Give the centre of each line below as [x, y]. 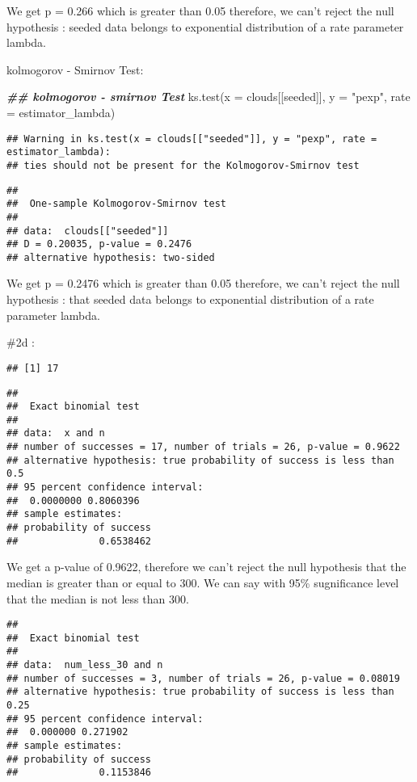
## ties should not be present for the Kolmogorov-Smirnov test [183, 165]
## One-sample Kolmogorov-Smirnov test [117, 204]
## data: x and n [56, 433]
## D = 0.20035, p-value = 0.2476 [99, 244]
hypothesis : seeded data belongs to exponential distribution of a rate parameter [205, 26]
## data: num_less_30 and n [85, 665]
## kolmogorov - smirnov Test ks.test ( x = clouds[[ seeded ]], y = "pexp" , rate [208, 97]
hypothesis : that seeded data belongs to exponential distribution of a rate [190, 299]
